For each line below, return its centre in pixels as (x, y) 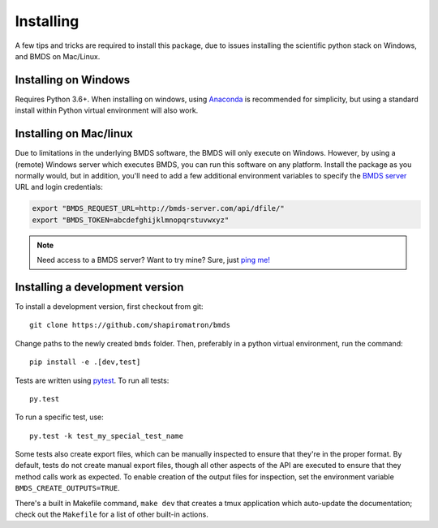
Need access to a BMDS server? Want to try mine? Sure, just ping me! (154, 260)
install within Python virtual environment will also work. (107, 110)
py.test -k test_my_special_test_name (107, 436)
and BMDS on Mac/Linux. (58, 56)
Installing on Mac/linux (74, 134)
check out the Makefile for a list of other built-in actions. (112, 514)
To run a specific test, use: (60, 417)
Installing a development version (99, 287)
